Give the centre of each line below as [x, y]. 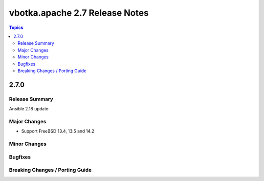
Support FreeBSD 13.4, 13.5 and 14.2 [58, 131]
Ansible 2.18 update [29, 109]
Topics [16, 27]
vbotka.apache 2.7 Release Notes [79, 13]
